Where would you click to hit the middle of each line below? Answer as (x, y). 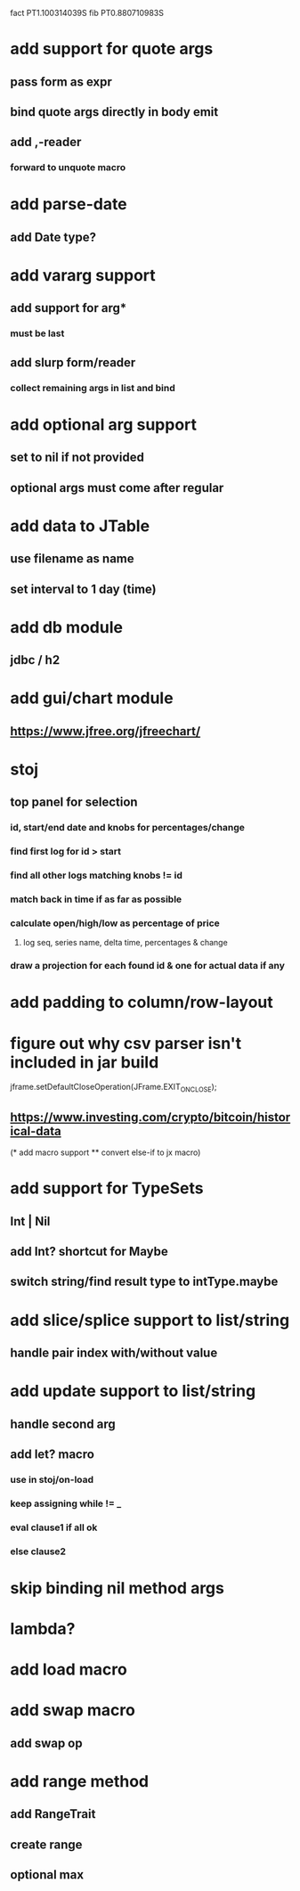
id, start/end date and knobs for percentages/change (128, 828)
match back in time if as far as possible (96, 899)
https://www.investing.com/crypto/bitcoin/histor (150, 1117)
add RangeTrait (53, 1814)
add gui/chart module (92, 698)
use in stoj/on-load (52, 1479)
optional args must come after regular (117, 488)
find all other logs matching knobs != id (97, 875)
